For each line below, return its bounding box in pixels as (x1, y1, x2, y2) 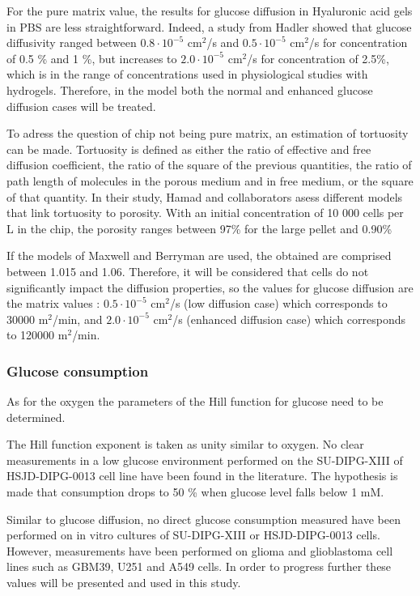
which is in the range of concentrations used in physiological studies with (6, 66, 368, 83)
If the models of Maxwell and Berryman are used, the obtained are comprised (6, 247, 392, 264)
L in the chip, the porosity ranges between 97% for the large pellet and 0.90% (6, 219, 392, 236)
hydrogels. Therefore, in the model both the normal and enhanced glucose (6, 81, 373, 98)
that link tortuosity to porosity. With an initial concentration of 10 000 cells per (6, 204, 404, 221)
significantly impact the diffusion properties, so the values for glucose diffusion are (6, 279, 414, 296)
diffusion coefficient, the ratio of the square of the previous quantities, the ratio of (6, 156, 412, 173)
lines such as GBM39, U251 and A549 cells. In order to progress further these (6, 558, 392, 575)
